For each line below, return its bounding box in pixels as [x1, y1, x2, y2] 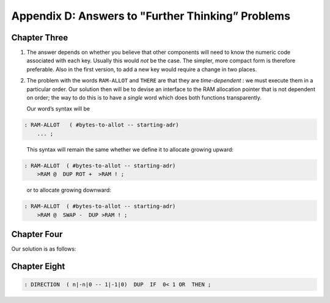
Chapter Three [11, 32, 68, 43]
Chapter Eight [11, 261, 65, 271]
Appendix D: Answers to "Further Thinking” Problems [11, 9, 290, 23]
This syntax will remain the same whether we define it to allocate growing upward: [26, 145, 234, 153]
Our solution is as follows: [11, 245, 76, 252]
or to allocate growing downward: [26, 186, 111, 194]
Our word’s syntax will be [26, 105, 90, 112]
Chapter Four [11, 229, 63, 239]
